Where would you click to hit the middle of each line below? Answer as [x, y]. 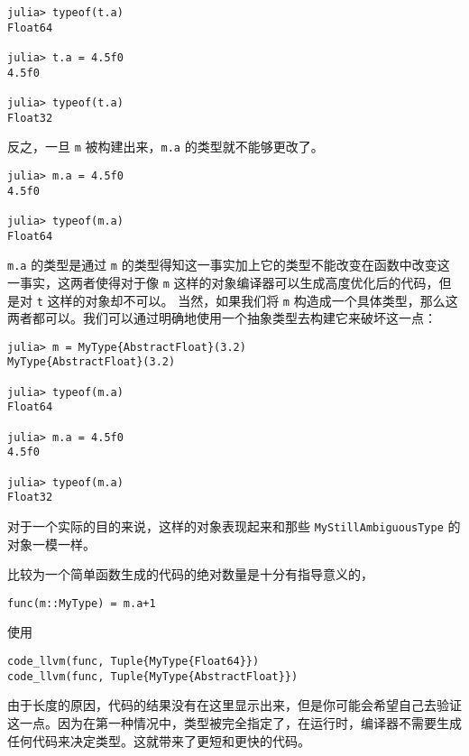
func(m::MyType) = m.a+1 [82, 603]
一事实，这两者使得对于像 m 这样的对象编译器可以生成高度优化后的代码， [223, 282]
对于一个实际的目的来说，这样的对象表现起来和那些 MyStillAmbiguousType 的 [234, 526]
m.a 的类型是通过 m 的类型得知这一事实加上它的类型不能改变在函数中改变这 [229, 265]
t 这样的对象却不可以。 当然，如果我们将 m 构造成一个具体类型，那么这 [247, 300]
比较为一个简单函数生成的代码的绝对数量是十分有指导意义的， [190, 574]
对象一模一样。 [51, 544]
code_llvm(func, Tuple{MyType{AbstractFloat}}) [153, 676]
